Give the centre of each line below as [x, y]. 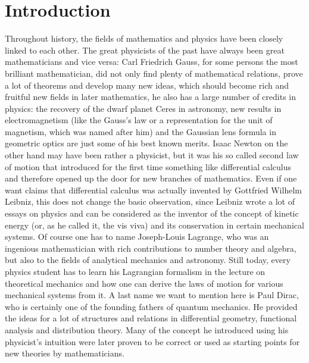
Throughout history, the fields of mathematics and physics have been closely [144, 38]
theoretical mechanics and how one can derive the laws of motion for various [144, 283]
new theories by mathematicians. [65, 353]
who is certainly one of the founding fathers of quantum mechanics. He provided [151, 306]
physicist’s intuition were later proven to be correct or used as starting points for [152, 341]
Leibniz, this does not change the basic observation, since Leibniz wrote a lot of [150, 201]
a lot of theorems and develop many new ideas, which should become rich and [147, 85]
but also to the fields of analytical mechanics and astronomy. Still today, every [148, 260]
